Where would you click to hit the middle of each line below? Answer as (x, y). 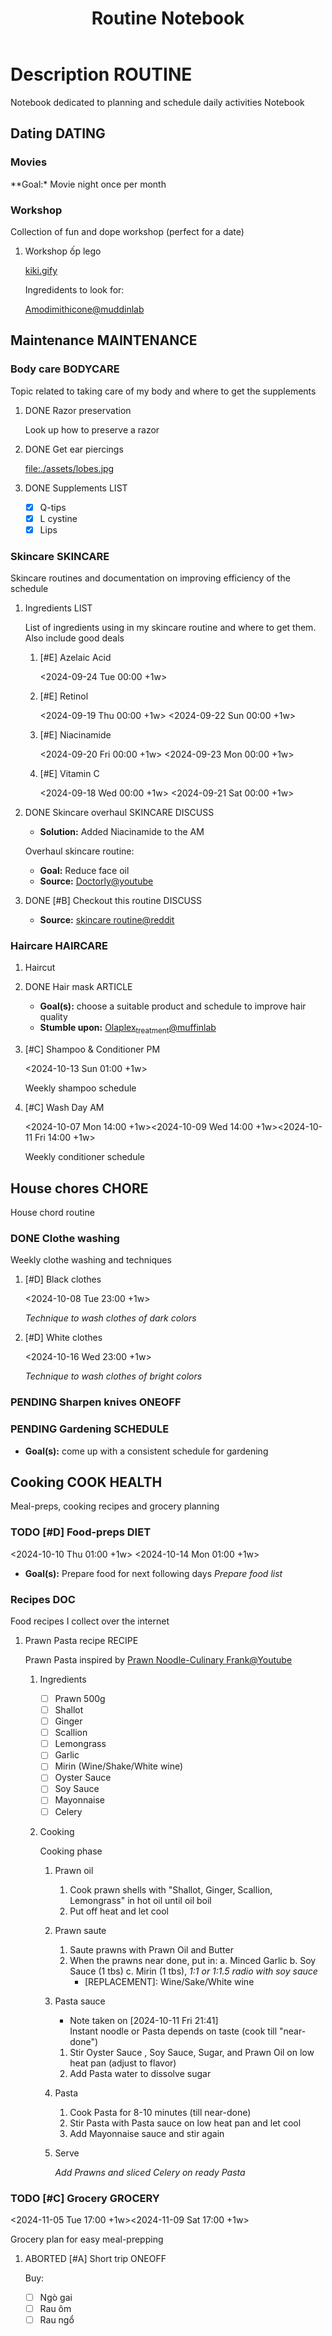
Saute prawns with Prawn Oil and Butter (151, 1949)
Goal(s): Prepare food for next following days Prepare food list (153, 1573)
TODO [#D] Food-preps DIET (81, 1532)
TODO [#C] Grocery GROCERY (85, 2198)
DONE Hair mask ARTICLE (78, 987)
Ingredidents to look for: (74, 289)
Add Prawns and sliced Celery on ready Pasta (150, 2172)
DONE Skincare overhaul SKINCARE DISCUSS (119, 813)
